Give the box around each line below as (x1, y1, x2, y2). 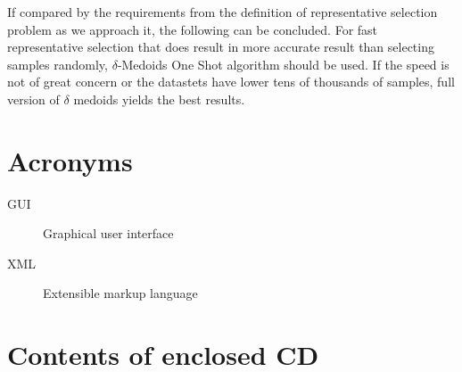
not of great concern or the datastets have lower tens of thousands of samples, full (7, 72, 455, 91)
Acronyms (7, 142, 133, 178)
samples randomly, (7, 54, 108, 73)
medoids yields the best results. (73, 89, 245, 108)
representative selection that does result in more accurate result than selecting (7, 37, 434, 56)
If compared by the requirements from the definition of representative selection (7, 3, 438, 21)
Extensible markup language (43, 284, 198, 302)
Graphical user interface (43, 224, 174, 243)
